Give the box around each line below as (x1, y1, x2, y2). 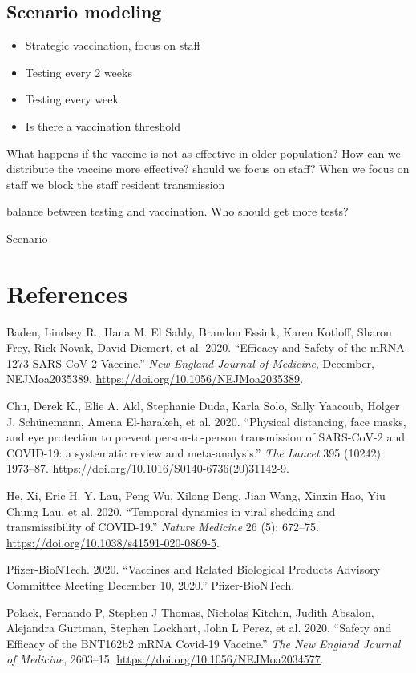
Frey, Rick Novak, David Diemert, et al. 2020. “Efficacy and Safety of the (6, 339, 367, 356)
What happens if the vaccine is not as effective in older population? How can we (6, 144, 401, 161)
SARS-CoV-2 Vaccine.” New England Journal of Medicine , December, (32, 354, 374, 371)
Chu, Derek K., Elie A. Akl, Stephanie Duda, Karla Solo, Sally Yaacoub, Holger (6, 397, 400, 414)
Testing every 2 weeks (25, 63, 132, 80)
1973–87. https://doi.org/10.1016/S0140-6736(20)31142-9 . (6, 460, 289, 477)
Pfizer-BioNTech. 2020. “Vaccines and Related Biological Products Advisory (6, 561, 381, 578)
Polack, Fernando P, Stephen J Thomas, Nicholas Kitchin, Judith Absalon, (6, 603, 374, 620)
